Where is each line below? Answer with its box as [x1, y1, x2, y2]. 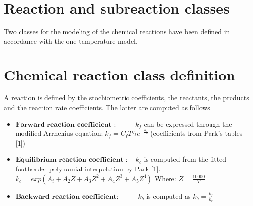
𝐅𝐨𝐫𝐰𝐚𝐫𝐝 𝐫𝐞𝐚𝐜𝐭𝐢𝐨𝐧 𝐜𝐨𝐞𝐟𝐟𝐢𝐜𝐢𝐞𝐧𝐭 [15, 121, 112, 128]
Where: [154, 173, 176, 183]
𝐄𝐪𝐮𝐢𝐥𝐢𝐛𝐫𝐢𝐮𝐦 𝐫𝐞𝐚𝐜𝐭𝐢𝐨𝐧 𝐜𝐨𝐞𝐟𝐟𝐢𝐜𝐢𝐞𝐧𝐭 [15, 156, 124, 164]
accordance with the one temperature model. [4, 36, 138, 46]
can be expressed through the [144, 118, 232, 129]
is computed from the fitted [144, 154, 227, 164]
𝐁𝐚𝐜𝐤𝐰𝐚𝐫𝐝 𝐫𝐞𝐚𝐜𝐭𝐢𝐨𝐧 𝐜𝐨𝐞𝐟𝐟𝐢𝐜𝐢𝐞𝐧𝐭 [15, 193, 117, 200]
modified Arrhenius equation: [15, 128, 103, 138]
